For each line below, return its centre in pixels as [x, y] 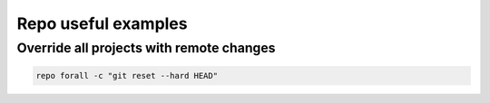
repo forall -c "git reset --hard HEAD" [127, 75]
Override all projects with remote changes [146, 48]
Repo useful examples [102, 23]
